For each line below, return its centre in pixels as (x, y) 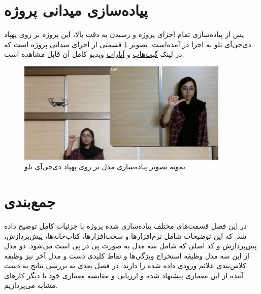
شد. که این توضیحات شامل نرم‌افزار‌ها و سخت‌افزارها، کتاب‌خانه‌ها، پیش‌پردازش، (125, 235)
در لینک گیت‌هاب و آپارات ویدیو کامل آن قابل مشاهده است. (94, 54)
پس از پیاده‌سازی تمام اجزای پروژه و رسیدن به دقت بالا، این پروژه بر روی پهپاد (124, 34)
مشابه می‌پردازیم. (31, 285)
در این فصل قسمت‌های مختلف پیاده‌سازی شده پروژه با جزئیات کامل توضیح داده (126, 225)
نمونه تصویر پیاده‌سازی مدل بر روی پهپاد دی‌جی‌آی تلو (105, 167)
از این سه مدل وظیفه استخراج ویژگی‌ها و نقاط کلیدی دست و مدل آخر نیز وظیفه (127, 255)
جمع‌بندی (30, 201)
